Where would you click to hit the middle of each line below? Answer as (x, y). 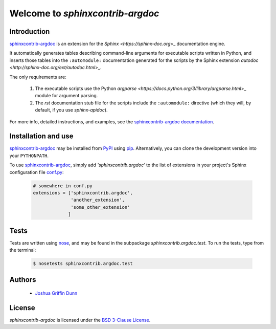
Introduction (30, 31)
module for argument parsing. (66, 96)
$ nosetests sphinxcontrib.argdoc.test (83, 264)
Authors (23, 280)
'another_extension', (98, 200)
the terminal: (23, 250)
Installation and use (41, 136)
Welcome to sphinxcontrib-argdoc (84, 13)
